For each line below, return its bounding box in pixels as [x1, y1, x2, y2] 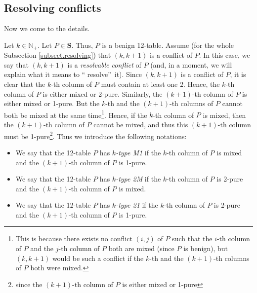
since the [15, 279, 43, 289]
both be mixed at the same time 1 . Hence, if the [4, 108, 147, 120]
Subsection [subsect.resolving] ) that [4, 50, 111, 60]
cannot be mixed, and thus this [93, 119, 188, 130]
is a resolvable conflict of [67, 59, 141, 70]
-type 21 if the [116, 200, 158, 210]
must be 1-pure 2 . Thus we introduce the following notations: [4, 129, 187, 141]
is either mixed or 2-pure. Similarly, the [43, 88, 163, 99]
